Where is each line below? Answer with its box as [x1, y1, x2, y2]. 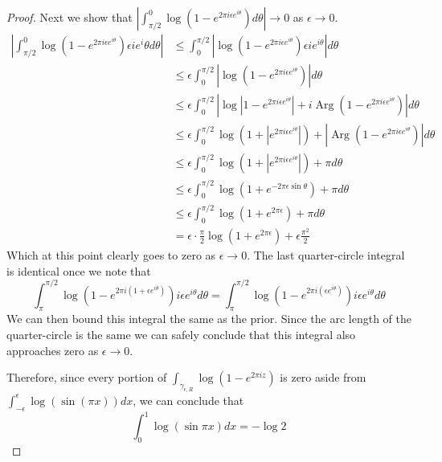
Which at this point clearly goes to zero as [6, 246, 216, 263]
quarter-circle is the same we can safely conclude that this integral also [6, 325, 356, 342]
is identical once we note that [6, 262, 151, 279]
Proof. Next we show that [6, 9, 133, 25]
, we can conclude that [133, 391, 244, 408]
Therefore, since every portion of [6, 369, 167, 386]
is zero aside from [280, 369, 366, 386]
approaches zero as [6, 341, 99, 358]
